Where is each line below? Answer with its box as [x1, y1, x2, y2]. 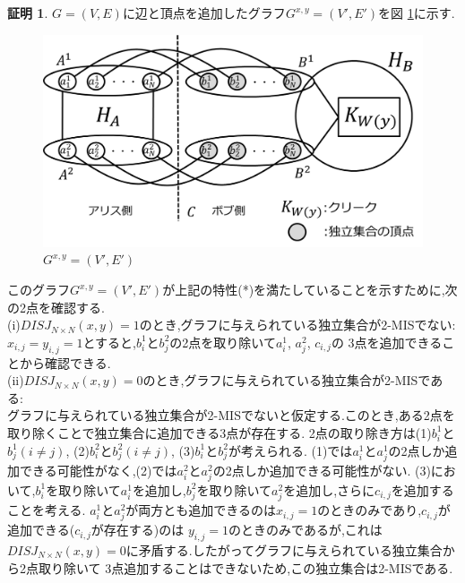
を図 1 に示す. [378, 4, 455, 21]
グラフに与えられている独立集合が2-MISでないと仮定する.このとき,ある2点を [7, 406, 455, 424]
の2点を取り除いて [169, 332, 276, 351]
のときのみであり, [317, 501, 422, 519]
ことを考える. [7, 501, 86, 519]
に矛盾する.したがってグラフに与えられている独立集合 [125, 541, 443, 559]
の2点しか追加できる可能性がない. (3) [212, 460, 431, 479]
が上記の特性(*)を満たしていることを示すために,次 [162, 280, 458, 299]
